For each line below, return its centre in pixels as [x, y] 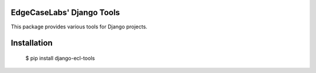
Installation [32, 43]
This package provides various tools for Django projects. [79, 27]
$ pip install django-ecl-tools [60, 58]
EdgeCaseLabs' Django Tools [65, 12]
